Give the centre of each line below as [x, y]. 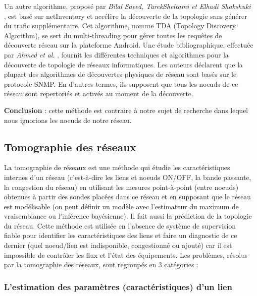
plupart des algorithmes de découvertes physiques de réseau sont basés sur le [120, 74]
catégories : [181, 265]
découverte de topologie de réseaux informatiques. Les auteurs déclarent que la [124, 64]
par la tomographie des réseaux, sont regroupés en [80, 265]
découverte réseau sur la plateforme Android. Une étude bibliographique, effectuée [129, 45]
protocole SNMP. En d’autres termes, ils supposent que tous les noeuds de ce [121, 84]
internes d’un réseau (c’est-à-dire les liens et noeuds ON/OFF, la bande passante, [128, 177]
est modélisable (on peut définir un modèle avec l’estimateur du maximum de [121, 206]
